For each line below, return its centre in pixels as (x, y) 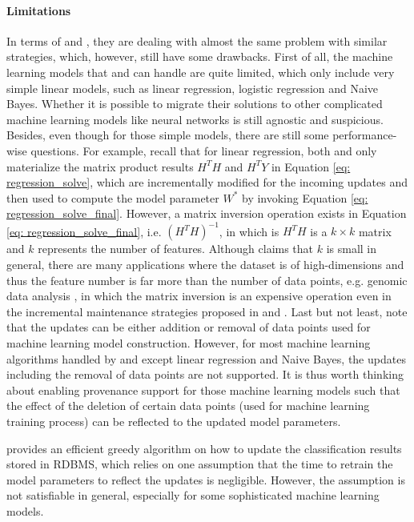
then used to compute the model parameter (113, 197)
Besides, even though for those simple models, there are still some (168, 135)
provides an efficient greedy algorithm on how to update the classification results (204, 448)
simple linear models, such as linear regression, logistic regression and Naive (193, 88)
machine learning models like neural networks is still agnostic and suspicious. (195, 119)
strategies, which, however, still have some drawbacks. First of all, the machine (200, 56)
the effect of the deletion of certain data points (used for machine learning (188, 406)
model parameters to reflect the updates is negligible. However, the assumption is (206, 479)
